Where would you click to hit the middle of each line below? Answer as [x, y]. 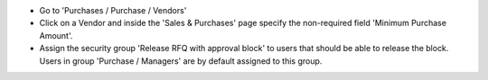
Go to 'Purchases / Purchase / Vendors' [113, 10]
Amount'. [56, 35]
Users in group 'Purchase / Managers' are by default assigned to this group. [181, 61]
